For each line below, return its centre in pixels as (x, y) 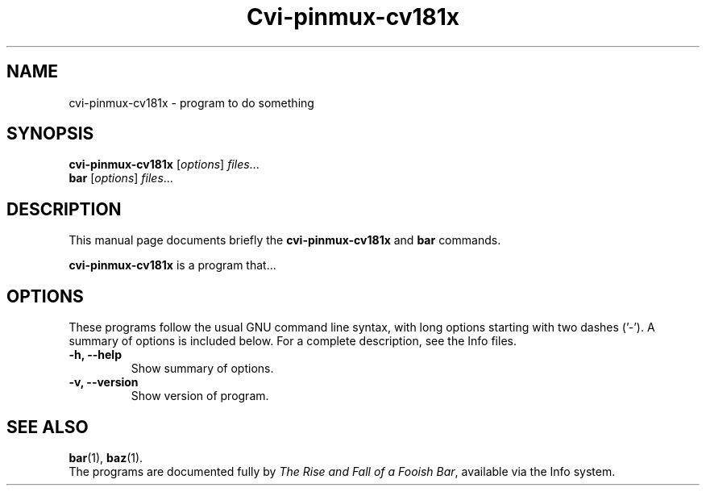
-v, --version (104, 382)
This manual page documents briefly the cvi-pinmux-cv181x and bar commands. (285, 240)
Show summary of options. (202, 369)
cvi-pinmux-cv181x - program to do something (191, 102)
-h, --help (95, 355)
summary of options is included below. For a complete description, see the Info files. (293, 341)
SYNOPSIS (50, 134)
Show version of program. (200, 396)
